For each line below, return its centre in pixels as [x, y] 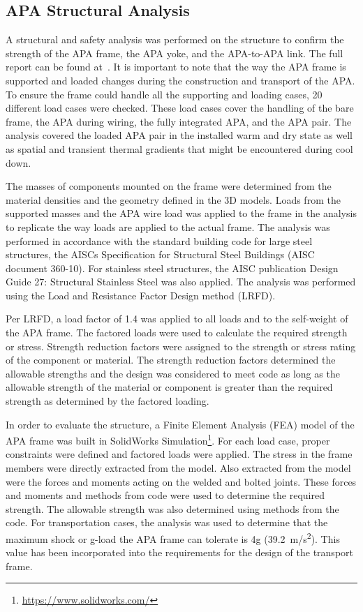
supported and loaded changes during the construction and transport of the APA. [180, 80]
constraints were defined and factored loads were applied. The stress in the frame [179, 454]
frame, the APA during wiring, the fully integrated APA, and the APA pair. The [179, 121]
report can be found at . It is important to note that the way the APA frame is [176, 67]
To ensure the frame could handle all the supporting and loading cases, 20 [164, 94]
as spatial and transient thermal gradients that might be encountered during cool [179, 148]
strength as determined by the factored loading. [108, 401]
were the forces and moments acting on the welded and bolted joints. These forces [181, 481]
